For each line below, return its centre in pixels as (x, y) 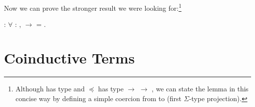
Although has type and (50, 88)
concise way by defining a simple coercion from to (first (99, 98)
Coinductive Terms (69, 58)
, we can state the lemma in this (200, 88)
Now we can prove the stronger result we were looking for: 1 (93, 7)
